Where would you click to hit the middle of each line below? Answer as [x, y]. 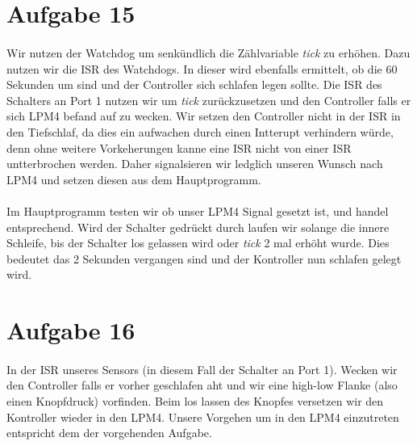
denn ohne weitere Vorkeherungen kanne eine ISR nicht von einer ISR [179, 147]
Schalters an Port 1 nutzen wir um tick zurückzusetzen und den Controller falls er [209, 100]
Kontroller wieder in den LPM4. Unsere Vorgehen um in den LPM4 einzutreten [203, 417]
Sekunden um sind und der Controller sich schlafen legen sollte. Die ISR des [194, 84]
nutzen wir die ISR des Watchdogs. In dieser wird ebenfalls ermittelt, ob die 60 [202, 68]
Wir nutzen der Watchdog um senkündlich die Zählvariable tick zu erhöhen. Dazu [208, 52]
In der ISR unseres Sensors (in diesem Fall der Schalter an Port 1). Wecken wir [202, 369]
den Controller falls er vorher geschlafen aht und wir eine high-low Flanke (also [202, 385]
